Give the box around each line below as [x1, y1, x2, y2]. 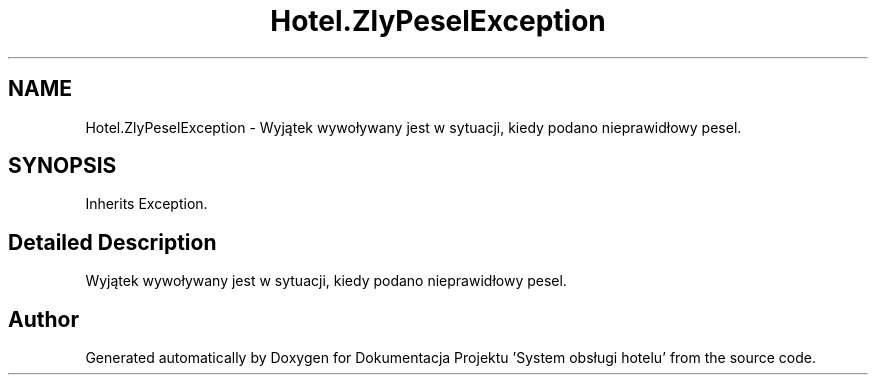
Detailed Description [8, 229, 217, 255]
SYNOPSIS [8, 153, 117, 179]
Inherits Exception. [85, 195, 208, 213]
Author [8, 306, 79, 332]
